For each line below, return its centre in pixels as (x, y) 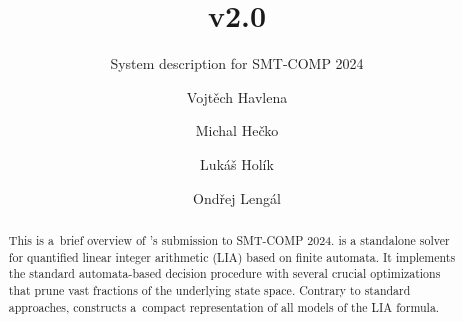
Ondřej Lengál (237, 197)
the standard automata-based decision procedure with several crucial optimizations (224, 273)
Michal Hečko (237, 130)
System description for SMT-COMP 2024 (237, 63)
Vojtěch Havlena (237, 96)
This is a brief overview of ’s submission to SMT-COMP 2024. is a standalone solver (229, 239)
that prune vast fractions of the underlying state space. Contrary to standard (209, 289)
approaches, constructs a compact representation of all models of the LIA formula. (224, 306)
